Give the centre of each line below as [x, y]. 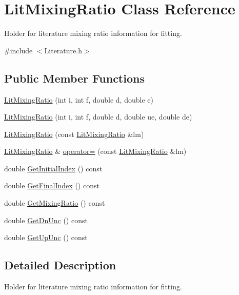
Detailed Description [60, 265]
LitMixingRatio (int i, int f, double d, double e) [79, 99]
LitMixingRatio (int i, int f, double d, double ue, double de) [98, 117]
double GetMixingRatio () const [55, 203]
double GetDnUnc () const [46, 220]
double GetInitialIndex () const [53, 168]
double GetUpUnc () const [46, 237]
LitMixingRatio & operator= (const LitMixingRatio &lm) [95, 151]
